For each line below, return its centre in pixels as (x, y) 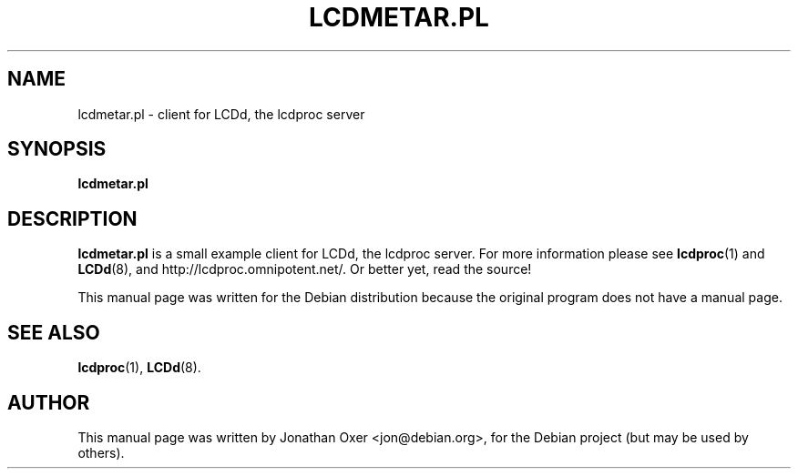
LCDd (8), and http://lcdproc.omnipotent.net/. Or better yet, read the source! (305, 269)
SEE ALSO (54, 332)
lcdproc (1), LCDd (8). (139, 368)
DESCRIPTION (72, 218)
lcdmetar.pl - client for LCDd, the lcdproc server (221, 114)
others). (101, 452)
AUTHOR (49, 402)
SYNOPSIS (57, 149)
